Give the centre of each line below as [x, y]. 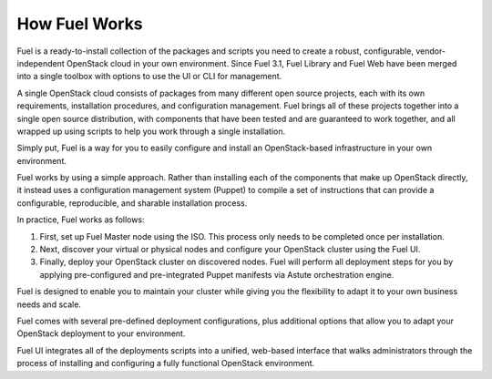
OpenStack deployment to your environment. [101, 333]
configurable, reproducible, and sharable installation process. [132, 203]
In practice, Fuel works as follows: [81, 220]
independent [41, 63]
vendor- [431, 51]
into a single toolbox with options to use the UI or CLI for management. [149, 77]
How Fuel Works [80, 24]
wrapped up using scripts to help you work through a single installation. [151, 131]
